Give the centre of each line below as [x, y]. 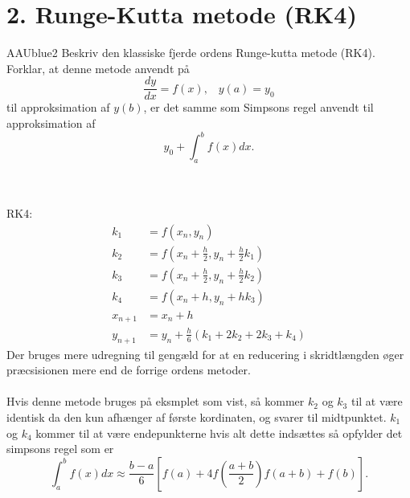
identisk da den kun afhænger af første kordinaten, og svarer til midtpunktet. [197, 416]
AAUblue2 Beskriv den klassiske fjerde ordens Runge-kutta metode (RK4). [191, 53]
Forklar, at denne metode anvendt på [98, 68]
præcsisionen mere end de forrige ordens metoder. [129, 370]
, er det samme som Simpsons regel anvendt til [258, 107]
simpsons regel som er [60, 449]
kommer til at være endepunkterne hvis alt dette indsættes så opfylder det [219, 433]
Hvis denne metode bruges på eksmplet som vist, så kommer [156, 401]
